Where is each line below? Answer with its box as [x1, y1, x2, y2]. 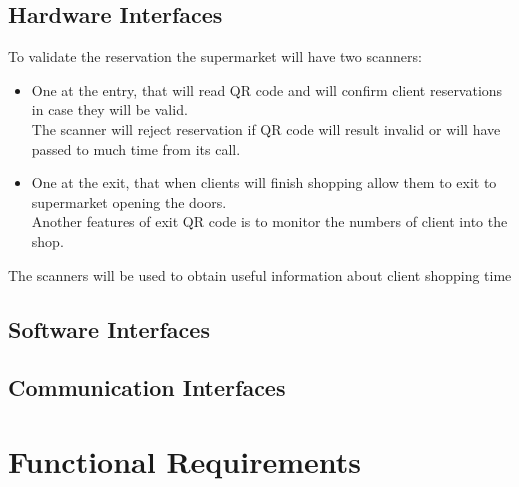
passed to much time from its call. [31, 138, 241, 159]
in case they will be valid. [31, 99, 188, 120]
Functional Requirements [8, 440, 361, 481]
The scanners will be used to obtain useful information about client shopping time [8, 264, 512, 285]
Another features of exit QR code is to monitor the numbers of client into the [31, 211, 508, 232]
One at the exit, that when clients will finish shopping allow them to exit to [31, 172, 497, 193]
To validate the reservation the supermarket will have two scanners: [8, 46, 422, 67]
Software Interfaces [8, 313, 210, 344]
